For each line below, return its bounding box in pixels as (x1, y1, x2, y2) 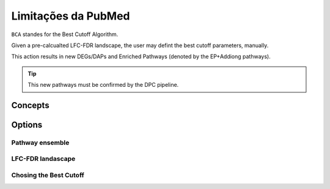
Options (11, 119, 43, 130)
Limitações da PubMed (11, 9, 131, 23)
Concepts (11, 100, 50, 110)
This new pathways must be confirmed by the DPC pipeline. (28, 81, 179, 89)
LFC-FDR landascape (11, 155, 76, 163)
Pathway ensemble (11, 138, 70, 147)
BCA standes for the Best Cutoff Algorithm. (11, 31, 119, 38)
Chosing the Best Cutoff (11, 171, 85, 180)
